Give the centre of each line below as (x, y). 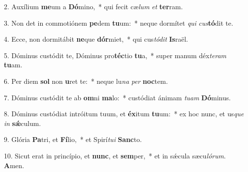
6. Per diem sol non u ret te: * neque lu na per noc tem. (86, 81)
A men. (14, 165)
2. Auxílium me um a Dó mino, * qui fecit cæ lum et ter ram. (93, 6)
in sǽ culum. (23, 123)
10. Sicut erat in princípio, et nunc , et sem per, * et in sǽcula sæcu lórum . (115, 155)
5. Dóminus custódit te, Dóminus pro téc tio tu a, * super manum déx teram (115, 55)
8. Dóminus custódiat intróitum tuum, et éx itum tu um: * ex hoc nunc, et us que (124, 114)
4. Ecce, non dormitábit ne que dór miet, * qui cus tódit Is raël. (96, 39)
